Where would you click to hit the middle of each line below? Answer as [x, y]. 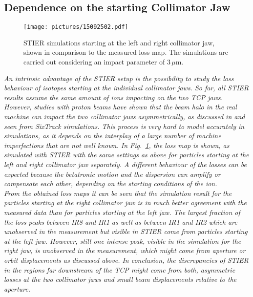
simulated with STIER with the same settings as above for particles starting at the [126, 155]
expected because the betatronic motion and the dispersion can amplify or [112, 174]
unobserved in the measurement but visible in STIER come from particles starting [126, 231]
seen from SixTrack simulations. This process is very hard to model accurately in [124, 126]
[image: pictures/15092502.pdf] [76, 27]
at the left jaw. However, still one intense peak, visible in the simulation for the [123, 241]
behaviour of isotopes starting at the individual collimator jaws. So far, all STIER [126, 88]
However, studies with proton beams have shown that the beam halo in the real [120, 107]
